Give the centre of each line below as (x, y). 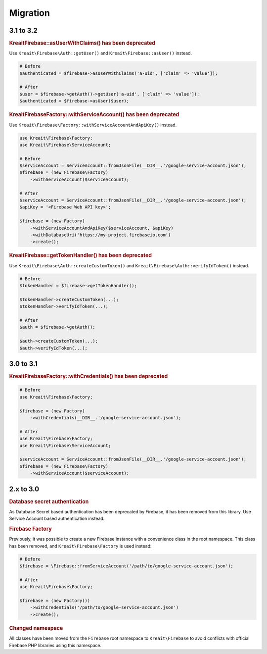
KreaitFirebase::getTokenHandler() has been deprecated (80, 255)
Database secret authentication (49, 502)
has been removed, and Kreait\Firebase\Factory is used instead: (80, 546)
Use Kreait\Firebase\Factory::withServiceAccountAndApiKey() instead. (93, 125)
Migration (30, 13)
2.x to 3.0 (24, 489)
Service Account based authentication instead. (57, 519)
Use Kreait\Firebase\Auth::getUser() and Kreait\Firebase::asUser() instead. (101, 53)
